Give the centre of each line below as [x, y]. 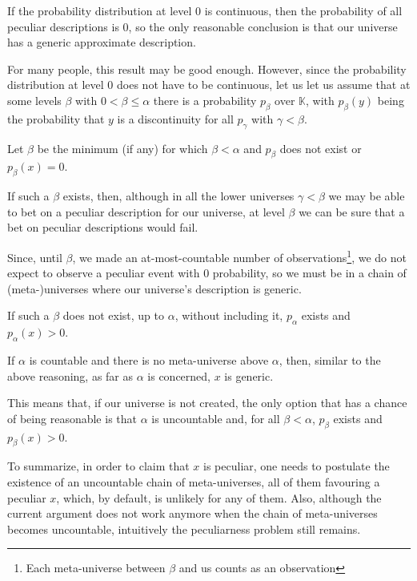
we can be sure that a [352, 211]
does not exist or [321, 148]
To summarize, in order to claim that [98, 466]
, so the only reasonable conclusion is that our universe [263, 26]
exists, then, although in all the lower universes [178, 196]
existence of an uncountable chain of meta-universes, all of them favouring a [194, 481]
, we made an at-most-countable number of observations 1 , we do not [240, 256]
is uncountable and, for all [216, 418]
